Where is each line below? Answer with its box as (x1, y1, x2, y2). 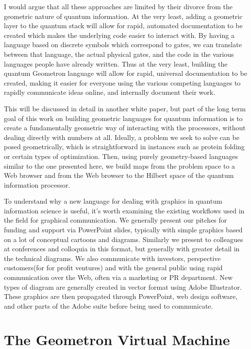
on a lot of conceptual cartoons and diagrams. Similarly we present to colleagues (4, 234, 243, 244)
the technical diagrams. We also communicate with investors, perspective (4, 253, 221, 263)
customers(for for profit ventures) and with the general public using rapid (4, 262, 223, 273)
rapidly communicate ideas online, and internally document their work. (4, 87, 216, 97)
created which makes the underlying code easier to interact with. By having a (4, 30, 234, 40)
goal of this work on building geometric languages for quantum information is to (4, 113, 243, 123)
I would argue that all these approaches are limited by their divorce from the (4, 1, 233, 11)
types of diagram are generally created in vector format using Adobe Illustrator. (4, 281, 242, 292)
